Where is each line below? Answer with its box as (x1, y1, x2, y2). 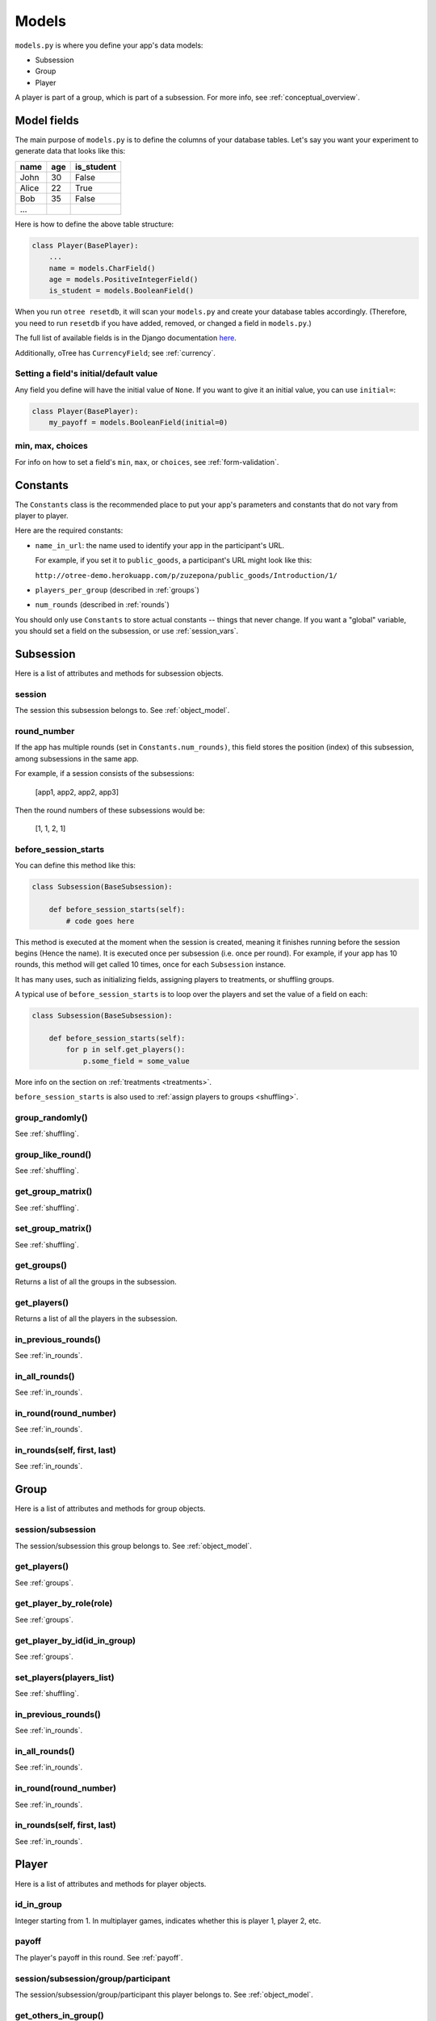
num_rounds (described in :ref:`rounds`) (35, 600, 170, 610)
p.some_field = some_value (82, 1056, 190, 1065)
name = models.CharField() (48, 264, 157, 272)
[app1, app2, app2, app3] (35, 787, 119, 796)
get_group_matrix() (15, 1186, 93, 1197)
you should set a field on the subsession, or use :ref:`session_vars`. (15, 627, 238, 636)
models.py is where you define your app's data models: (15, 40, 203, 50)
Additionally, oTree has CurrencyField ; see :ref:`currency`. (15, 348, 216, 357)
